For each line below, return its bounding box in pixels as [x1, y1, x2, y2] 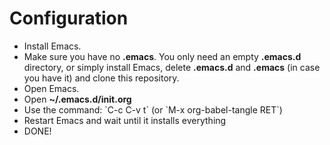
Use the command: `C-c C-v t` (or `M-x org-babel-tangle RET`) [23, 103, 283, 116]
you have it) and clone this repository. [23, 72, 180, 84]
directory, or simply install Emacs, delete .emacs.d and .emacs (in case [23, 61, 321, 73]
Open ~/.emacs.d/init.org [23, 93, 132, 105]
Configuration [9, 7, 129, 30]
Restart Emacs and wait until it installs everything [23, 114, 227, 126]
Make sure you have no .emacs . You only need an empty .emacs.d [23, 50, 302, 62]
